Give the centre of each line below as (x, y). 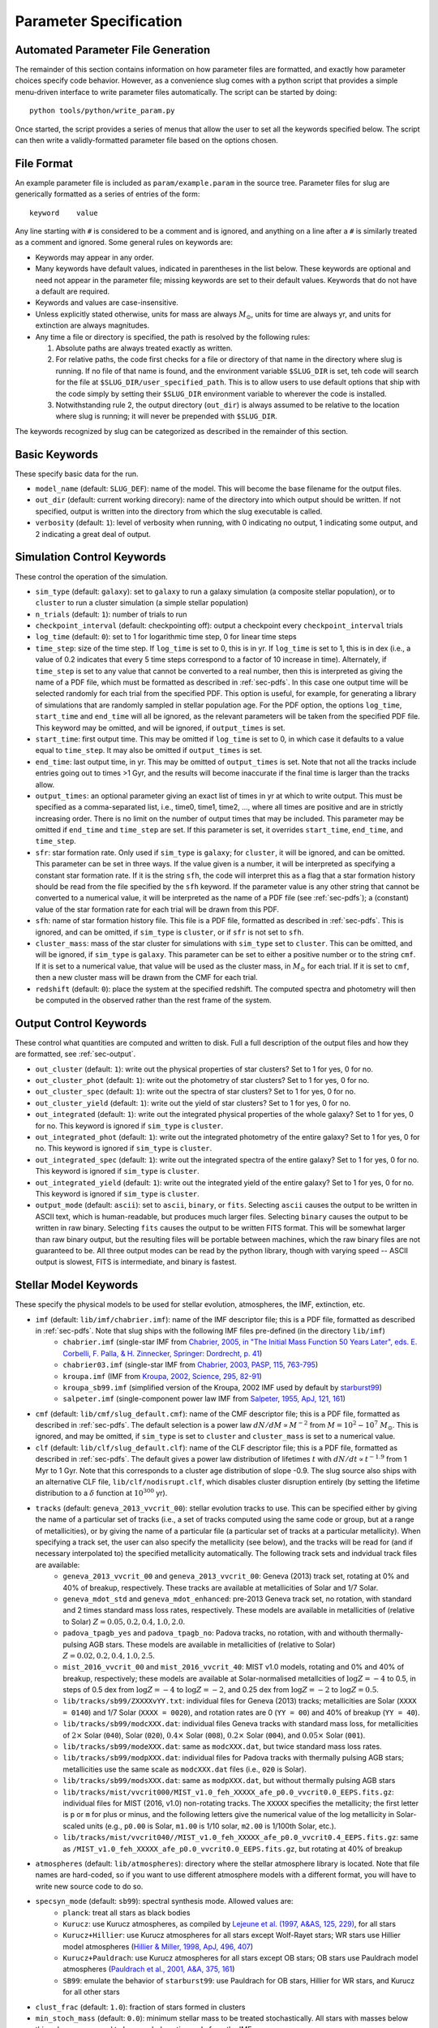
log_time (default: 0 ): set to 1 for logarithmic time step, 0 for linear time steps (166, 637)
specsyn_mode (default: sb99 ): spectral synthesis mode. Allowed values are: (164, 1901)
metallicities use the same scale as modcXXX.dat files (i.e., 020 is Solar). (185, 1769)
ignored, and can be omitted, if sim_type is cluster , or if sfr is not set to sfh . (170, 932)
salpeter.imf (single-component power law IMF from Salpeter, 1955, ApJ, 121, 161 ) (204, 1399)
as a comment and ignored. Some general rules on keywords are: (124, 243)
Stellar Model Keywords (77, 1285)
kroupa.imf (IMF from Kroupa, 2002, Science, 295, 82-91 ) (163, 1376)
